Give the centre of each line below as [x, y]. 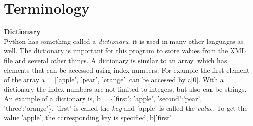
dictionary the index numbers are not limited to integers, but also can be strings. [125, 89]
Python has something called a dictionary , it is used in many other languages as [124, 41]
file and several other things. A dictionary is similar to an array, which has [116, 60]
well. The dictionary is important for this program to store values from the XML [125, 51]
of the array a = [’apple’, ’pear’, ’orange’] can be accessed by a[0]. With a [114, 79]
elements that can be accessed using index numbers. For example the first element [127, 70]
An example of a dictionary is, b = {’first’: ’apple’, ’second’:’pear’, [103, 98]
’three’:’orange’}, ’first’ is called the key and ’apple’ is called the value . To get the [126, 108]
